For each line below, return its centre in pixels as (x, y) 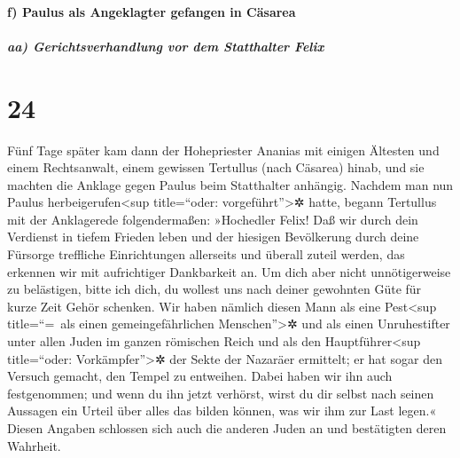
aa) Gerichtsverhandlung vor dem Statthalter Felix (166, 46)
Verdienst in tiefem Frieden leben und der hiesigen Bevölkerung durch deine (213, 237)
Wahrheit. (34, 445)
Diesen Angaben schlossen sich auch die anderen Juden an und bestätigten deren (227, 428)
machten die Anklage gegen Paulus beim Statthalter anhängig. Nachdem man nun (230, 184)
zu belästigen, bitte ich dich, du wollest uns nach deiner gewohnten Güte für (214, 289)
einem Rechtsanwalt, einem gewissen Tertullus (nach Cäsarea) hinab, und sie (216, 167)
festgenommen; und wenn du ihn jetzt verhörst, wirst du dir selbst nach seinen (221, 393)
